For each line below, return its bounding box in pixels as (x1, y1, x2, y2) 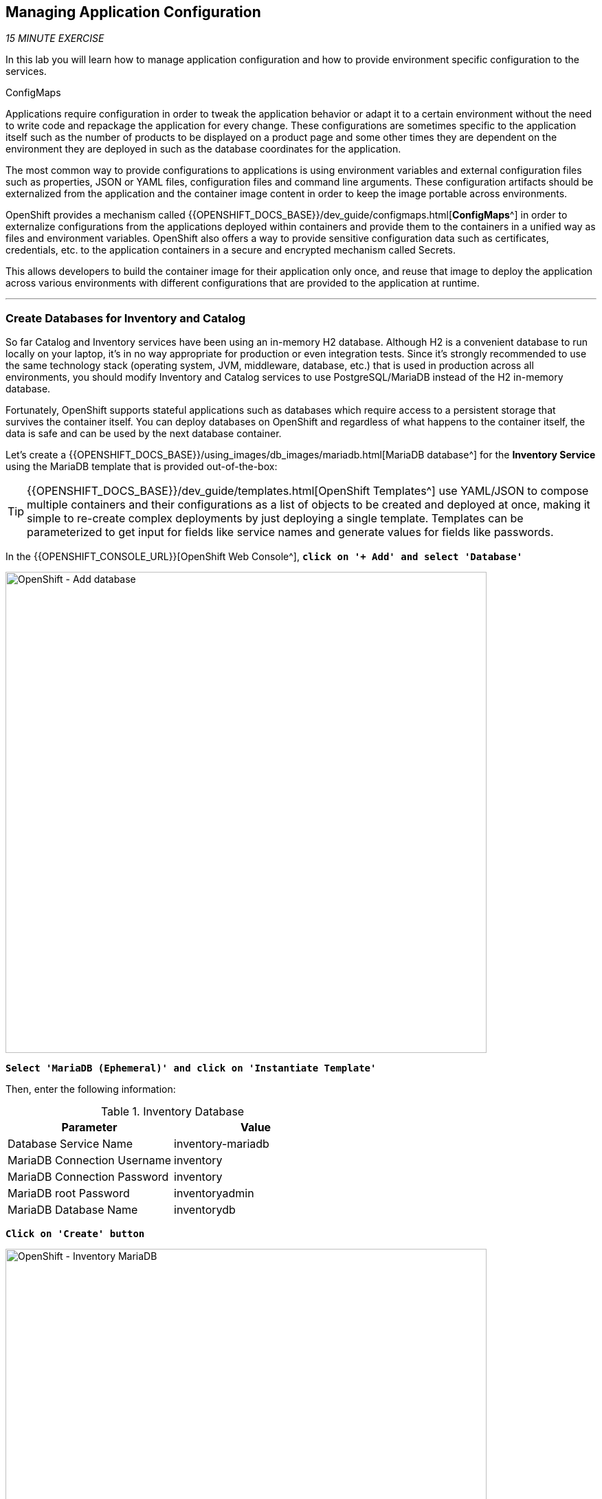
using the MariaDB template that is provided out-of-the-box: (5, 460, 278, 473)
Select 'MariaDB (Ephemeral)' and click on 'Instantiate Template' (5, 1063, 377, 1074)
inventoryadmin (174, 1186, 254, 1201)
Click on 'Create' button (5, 1228, 145, 1240)
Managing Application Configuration (5, 3, 261, 21)
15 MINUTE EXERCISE (5, 32, 104, 45)
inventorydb (174, 1203, 236, 1217)
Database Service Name (8, 1137, 133, 1151)
